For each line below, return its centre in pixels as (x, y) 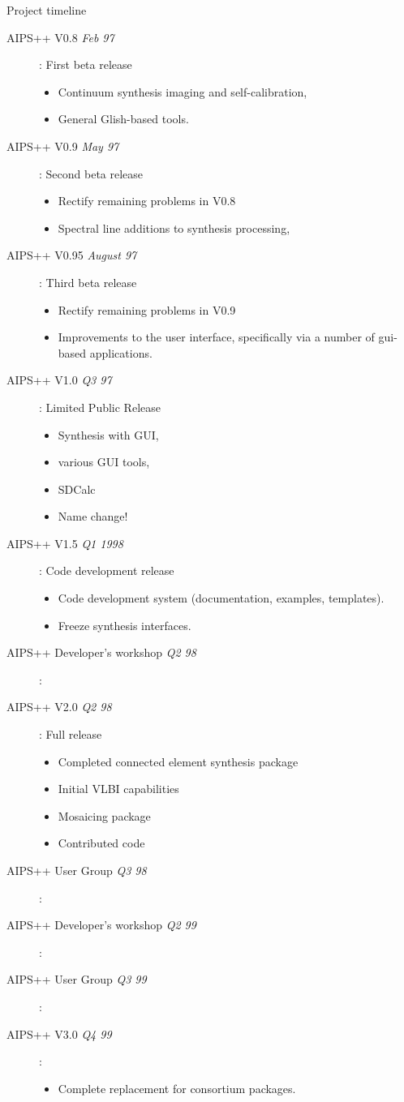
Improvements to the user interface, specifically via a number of (216, 337)
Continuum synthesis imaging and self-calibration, (183, 91)
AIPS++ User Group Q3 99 (77, 979)
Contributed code (101, 843)
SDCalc (77, 489)
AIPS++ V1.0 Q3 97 (59, 380)
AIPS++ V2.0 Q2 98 (59, 707)
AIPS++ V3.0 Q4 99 (59, 1033)
